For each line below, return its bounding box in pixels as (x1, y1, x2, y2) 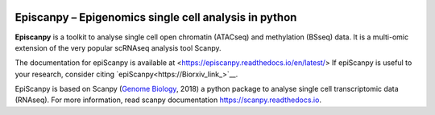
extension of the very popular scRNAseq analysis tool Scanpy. (14, 43, 222, 52)
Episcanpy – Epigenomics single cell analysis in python (14, 10, 297, 24)
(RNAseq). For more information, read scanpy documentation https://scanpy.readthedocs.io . (14, 95, 322, 105)
